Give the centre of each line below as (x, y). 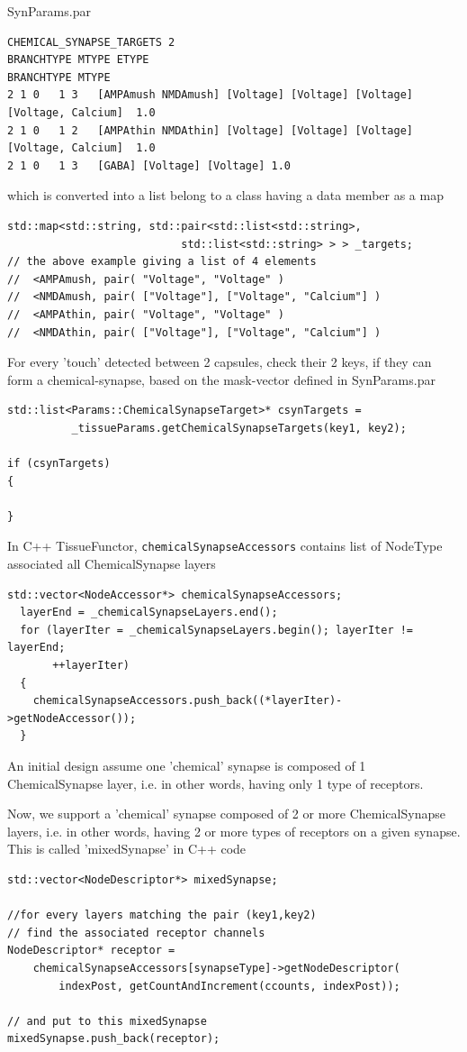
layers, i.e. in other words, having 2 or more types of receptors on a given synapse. (234, 831)
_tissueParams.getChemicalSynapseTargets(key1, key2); (239, 428)
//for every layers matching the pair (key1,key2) (162, 915)
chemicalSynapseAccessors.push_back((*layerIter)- (188, 701)
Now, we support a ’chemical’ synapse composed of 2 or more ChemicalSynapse (226, 814)
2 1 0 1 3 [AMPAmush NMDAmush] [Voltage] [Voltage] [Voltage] (211, 95)
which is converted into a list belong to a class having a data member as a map (225, 195)
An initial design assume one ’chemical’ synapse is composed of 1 (187, 766)
